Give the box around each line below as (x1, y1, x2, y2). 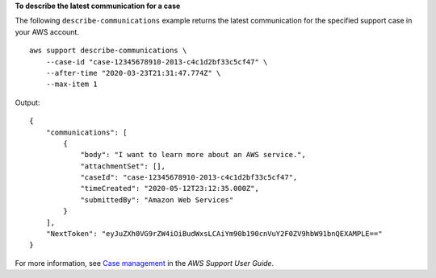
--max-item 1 (45, 80, 98, 89)
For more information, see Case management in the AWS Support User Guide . (15, 258, 275, 268)
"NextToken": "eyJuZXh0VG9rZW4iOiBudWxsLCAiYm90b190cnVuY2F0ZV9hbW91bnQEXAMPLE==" (45, 230, 383, 239)
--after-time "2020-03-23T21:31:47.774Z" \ (45, 68, 221, 77)
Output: (15, 98, 40, 107)
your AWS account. (15, 27, 80, 36)
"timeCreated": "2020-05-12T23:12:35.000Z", (80, 184, 260, 193)
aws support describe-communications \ (29, 46, 187, 56)
